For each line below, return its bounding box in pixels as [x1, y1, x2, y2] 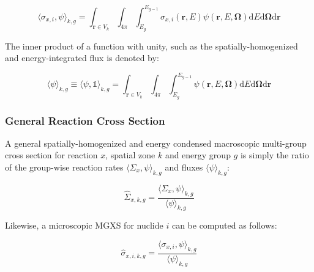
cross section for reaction [5, 149, 98, 161]
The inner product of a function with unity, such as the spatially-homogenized [5, 39, 298, 52]
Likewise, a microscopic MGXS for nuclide [5, 219, 163, 232]
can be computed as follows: [171, 219, 277, 232]
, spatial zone [105, 149, 155, 161]
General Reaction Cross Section [5, 112, 165, 128]
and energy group [165, 149, 231, 161]
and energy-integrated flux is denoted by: [5, 51, 159, 64]
